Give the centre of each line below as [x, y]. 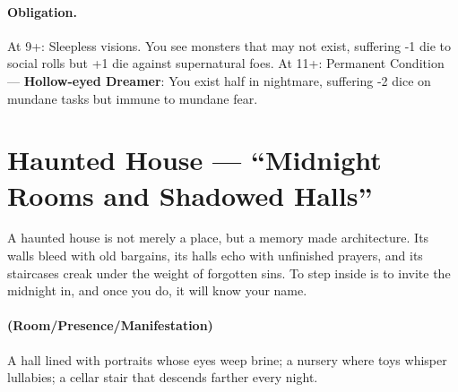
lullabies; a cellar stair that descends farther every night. [163, 377]
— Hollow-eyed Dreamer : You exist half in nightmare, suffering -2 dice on [219, 80]
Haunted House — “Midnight [194, 160]
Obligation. [43, 11]
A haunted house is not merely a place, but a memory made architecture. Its [218, 238]
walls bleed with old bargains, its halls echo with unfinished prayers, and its [215, 256]
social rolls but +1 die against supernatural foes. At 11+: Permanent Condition [226, 63]
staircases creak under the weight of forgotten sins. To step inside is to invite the [229, 273]
